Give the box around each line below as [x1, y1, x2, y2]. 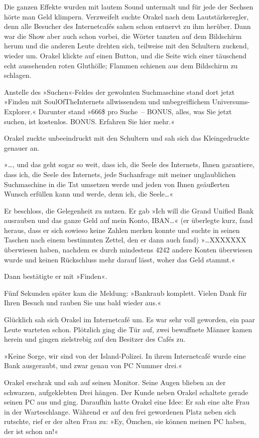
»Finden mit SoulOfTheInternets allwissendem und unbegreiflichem [4, 96, 210, 107]
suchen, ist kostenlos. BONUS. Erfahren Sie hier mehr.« [4, 116, 175, 126]
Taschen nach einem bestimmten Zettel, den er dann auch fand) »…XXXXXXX [4, 234, 247, 245]
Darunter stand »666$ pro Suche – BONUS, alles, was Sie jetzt [38, 106, 232, 116]
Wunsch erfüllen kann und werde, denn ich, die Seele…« [4, 189, 173, 199]
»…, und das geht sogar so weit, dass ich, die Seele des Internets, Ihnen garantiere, [4, 159, 255, 170]
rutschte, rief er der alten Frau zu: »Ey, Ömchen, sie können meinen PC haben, [4, 416, 246, 427]
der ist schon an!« [4, 426, 58, 436]
